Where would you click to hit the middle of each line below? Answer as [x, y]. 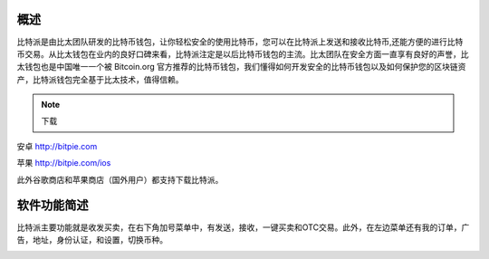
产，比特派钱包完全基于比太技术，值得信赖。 [100, 79]
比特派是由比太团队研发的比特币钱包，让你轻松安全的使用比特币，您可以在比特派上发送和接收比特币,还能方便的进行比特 [240, 42]
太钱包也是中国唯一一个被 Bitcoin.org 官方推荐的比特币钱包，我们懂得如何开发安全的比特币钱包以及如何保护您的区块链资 [241, 67]
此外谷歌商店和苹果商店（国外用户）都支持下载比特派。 [120, 179]
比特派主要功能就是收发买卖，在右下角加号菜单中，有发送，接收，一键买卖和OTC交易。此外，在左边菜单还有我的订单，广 [243, 227]
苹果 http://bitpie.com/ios [64, 163]
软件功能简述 [53, 205]
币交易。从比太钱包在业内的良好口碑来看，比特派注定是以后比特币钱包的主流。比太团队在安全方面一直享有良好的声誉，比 [243, 53]
